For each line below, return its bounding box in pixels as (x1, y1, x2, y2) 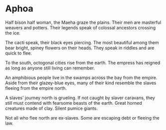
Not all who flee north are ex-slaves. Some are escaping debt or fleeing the (5, 115, 160, 121)
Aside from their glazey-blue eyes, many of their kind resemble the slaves (5, 80, 157, 86)
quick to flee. (5, 50, 32, 56)
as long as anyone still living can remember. (5, 65, 95, 71)
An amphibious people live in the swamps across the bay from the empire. (5, 74, 158, 80)
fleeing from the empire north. (5, 85, 67, 91)
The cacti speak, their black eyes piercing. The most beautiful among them (5, 39, 159, 45)
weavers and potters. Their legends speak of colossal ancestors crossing (5, 24, 156, 30)
